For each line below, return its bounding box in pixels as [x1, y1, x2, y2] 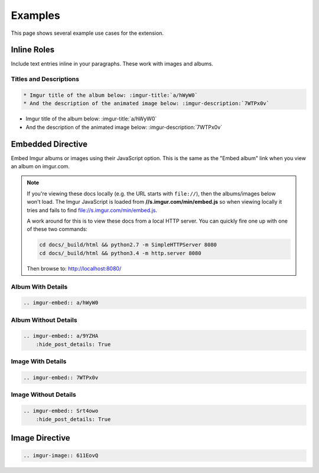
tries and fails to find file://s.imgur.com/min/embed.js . [27, 207, 158, 214]
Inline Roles [11, 45, 55, 55]
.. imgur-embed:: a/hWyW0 [23, 299, 99, 306]
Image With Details [11, 357, 67, 366]
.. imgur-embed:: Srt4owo [23, 407, 99, 415]
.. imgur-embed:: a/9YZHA [23, 332, 99, 340]
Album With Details [11, 282, 68, 291]
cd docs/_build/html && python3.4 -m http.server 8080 [39, 250, 201, 256]
